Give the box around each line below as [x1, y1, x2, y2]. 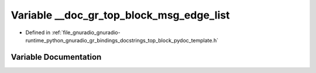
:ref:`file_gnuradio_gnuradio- [51, 29, 121, 36]
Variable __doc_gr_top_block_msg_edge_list [11, 9, 230, 21]
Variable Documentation [11, 52, 102, 62]
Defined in [25, 29, 51, 36]
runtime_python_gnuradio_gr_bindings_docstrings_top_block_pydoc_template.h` [25, 36, 219, 43]
